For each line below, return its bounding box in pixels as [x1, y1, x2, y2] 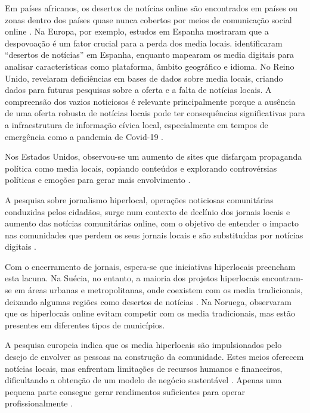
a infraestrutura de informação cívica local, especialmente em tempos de [5, 118, 268, 131]
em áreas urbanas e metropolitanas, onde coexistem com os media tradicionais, [14, 284, 303, 296]
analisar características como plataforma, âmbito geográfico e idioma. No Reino [5, 60, 294, 72]
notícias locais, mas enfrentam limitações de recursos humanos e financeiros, [5, 362, 283, 374]
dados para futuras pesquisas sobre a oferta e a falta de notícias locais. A [5, 83, 272, 96]
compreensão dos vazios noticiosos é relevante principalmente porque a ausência [5, 95, 296, 107]
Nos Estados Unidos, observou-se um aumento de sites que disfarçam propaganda [5, 150, 302, 163]
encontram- [262, 272, 303, 284]
